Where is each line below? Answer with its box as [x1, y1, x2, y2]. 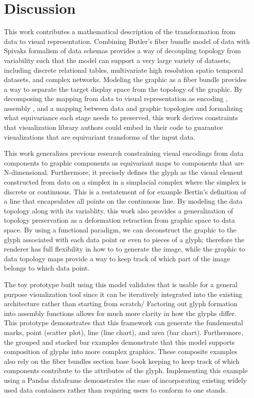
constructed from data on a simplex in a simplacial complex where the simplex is [4, 177, 246, 187]
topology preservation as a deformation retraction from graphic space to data [4, 215, 235, 225]
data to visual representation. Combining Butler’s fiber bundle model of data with [4, 36, 250, 46]
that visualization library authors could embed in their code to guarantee [4, 122, 223, 132]
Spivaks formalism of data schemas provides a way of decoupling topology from [4, 45, 241, 56]
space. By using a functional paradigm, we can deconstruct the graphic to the [4, 225, 236, 234]
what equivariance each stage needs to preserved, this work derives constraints [4, 112, 238, 123]
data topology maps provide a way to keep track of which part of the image [4, 253, 230, 263]
